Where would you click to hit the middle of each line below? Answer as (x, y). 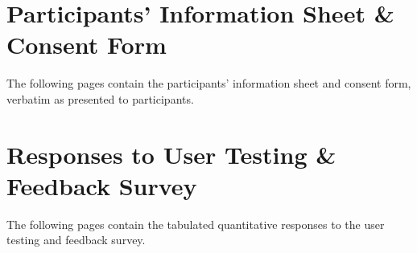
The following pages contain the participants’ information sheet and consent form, (209, 83)
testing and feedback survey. (76, 240)
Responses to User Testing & (171, 154)
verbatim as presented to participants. (100, 98)
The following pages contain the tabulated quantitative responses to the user (196, 224)
